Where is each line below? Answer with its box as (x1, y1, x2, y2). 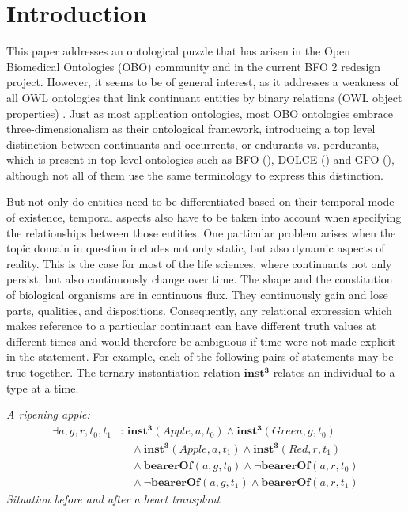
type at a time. (6, 379, 79, 396)
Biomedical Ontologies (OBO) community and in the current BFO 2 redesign (6, 58, 381, 74)
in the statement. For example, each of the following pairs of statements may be (6, 348, 394, 365)
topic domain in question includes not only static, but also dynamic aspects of (6, 240, 385, 256)
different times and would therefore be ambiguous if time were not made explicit (6, 332, 396, 349)
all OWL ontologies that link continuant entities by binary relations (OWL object (6, 89, 402, 105)
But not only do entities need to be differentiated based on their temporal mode (6, 193, 395, 210)
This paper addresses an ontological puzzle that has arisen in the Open (6, 43, 350, 59)
